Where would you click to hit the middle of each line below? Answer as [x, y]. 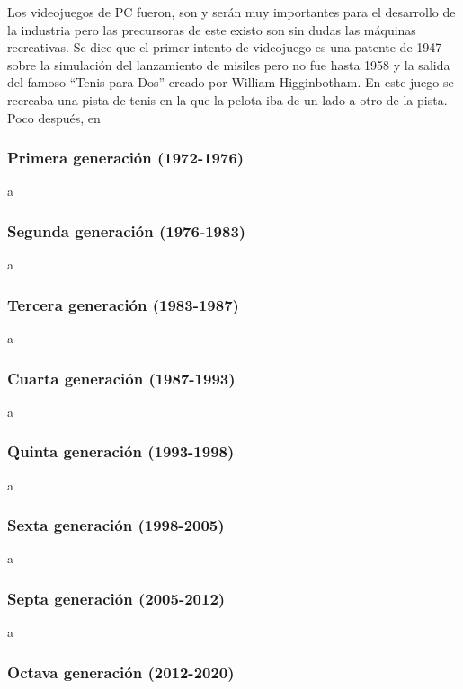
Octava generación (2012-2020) [121, 671]
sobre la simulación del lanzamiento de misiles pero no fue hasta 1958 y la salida [229, 64]
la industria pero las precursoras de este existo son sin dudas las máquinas [212, 29]
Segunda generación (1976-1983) [127, 230]
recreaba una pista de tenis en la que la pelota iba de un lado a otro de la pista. [227, 99]
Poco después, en [54, 117]
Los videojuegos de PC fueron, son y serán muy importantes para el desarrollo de [231, 12]
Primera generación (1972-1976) [126, 158]
